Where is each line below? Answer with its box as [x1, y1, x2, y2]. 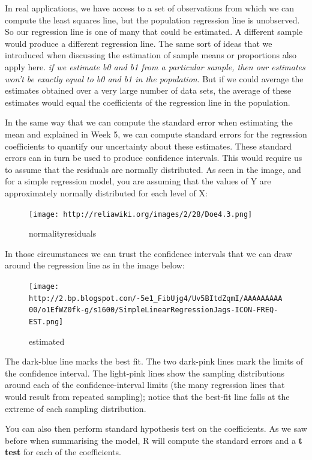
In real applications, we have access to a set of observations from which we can [5, 2, 294, 14]
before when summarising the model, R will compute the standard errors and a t [5, 434, 302, 446]
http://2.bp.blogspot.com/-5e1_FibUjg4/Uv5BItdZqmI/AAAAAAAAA [29, 294, 283, 303]
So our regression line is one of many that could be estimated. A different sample [5, 25, 303, 38]
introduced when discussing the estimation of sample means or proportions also [5, 49, 297, 61]
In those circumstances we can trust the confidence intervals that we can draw [5, 247, 292, 259]
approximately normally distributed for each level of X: [5, 186, 208, 199]
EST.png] [29, 317, 64, 326]
